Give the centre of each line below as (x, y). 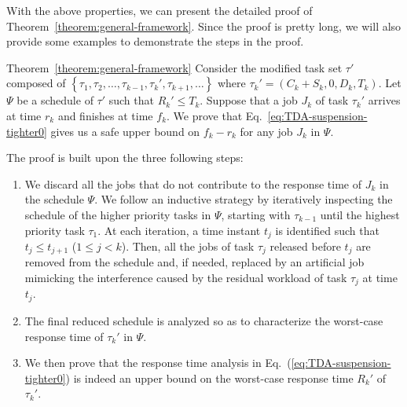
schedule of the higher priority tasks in (118, 214)
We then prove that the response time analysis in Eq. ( (158, 363)
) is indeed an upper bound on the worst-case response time (209, 378)
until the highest (360, 214)
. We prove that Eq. (214, 115)
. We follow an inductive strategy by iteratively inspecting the (244, 199)
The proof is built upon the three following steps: (125, 158)
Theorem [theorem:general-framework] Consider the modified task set (174, 67)
